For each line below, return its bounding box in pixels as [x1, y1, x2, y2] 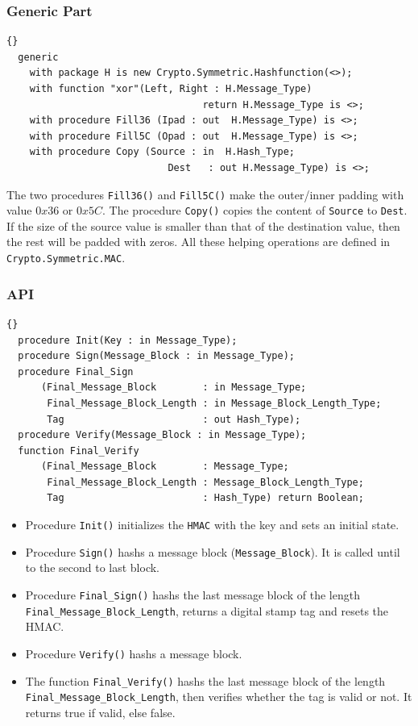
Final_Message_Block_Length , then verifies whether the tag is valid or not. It [25, 688, 412, 705]
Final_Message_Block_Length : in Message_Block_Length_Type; [47, 397, 382, 409]
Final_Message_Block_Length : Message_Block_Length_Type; [47, 476, 364, 488]
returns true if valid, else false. [25, 703, 176, 720]
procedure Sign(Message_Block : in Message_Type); [18, 350, 295, 362]
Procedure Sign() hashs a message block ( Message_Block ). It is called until [25, 543, 400, 560]
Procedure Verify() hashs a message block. [25, 645, 242, 661]
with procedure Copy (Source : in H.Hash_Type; [29, 146, 295, 158]
